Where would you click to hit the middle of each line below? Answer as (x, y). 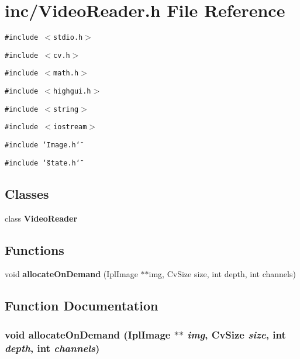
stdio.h (68, 38)
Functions (35, 249)
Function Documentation (82, 306)
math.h (66, 73)
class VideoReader (41, 218)
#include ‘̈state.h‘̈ (42, 163)
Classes (27, 193)
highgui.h (72, 92)
